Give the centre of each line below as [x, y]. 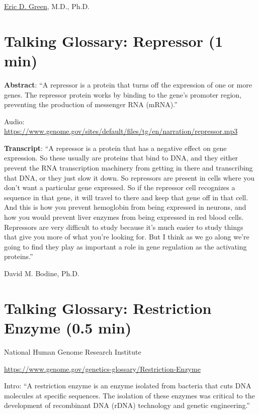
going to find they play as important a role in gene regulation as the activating [125, 246]
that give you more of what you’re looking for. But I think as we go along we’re [127, 237]
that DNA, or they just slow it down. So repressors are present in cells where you [129, 177]
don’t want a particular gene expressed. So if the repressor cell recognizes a [120, 187]
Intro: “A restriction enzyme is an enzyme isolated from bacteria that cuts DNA [128, 386]
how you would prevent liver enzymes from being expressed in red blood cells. [124, 217]
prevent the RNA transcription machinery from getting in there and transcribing [128, 168]
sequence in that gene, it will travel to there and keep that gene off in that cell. [126, 197]
